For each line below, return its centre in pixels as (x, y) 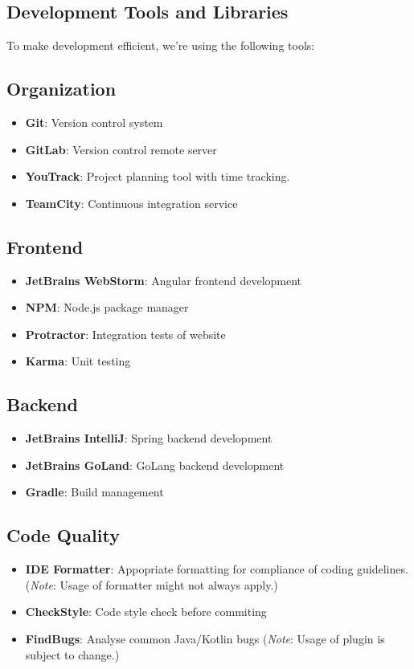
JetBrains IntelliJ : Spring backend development (149, 438)
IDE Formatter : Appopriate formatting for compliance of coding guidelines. (217, 569)
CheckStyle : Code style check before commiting (146, 612)
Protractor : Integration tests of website (125, 334)
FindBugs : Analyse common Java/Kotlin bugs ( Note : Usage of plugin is (205, 638)
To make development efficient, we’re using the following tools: (161, 45)
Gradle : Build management (94, 492)
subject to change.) (72, 654)
